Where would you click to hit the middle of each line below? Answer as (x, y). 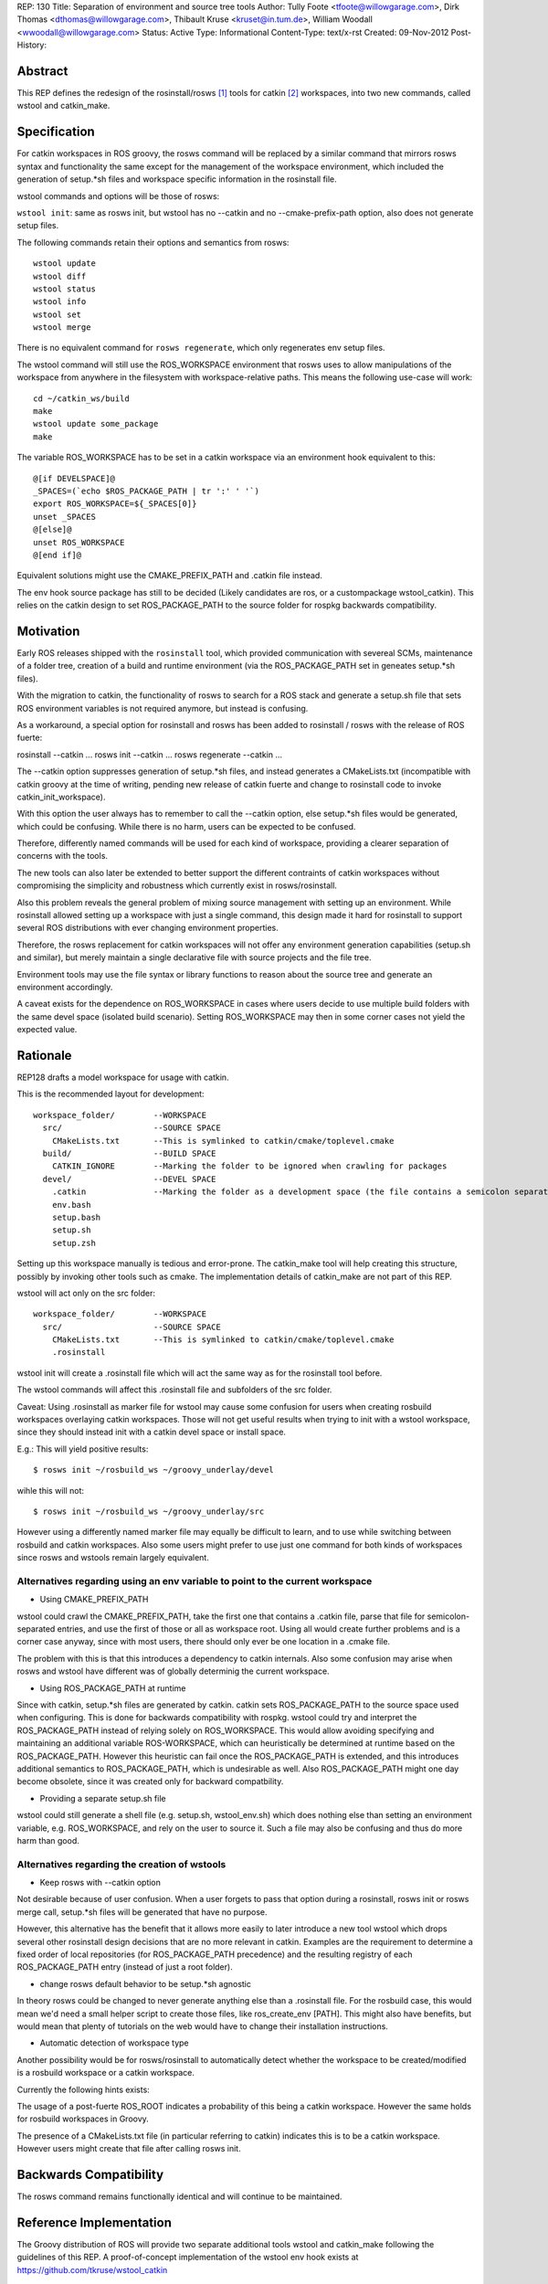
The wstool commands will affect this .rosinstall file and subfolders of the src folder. (174, 1390)
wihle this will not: (51, 1490)
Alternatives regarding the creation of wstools (121, 1864)
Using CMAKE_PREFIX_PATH (94, 1600)
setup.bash (76, 1217)
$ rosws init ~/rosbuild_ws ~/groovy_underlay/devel (153, 1470)
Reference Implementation (95, 2222)
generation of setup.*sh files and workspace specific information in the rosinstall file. (177, 179)
